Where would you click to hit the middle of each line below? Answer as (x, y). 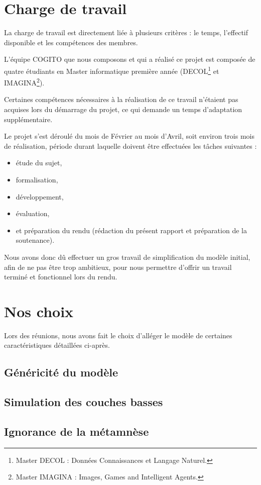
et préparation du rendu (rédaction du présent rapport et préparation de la (131, 230)
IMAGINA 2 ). (24, 82)
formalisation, (37, 179)
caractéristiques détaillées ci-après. (57, 345)
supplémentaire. (28, 119)
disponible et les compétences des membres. (71, 42)
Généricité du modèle (61, 372)
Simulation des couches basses (84, 402)
